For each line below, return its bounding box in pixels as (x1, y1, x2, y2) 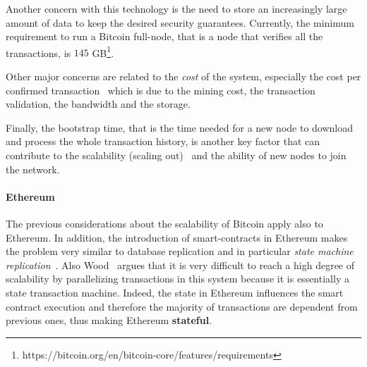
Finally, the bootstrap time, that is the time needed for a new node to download (6, 120, 354, 135)
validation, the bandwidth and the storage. (6, 97, 191, 111)
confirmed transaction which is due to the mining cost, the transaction (6, 82, 315, 97)
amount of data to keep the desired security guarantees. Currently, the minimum (6, 15, 354, 30)
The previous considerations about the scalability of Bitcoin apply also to (6, 216, 323, 230)
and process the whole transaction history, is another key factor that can (6, 134, 320, 149)
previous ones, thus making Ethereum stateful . (6, 313, 212, 328)
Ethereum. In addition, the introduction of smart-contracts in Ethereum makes (6, 230, 348, 244)
